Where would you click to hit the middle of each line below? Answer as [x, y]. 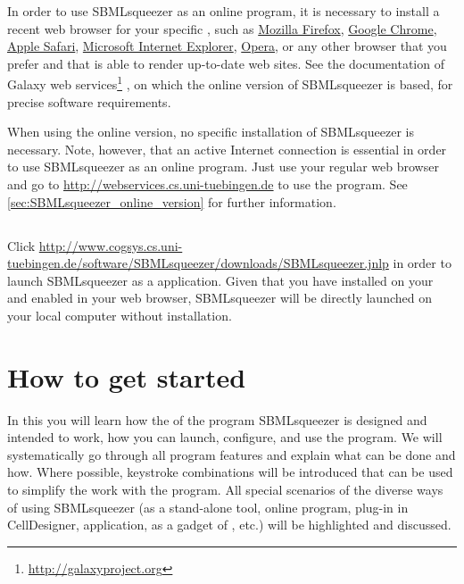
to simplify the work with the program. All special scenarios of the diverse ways [225, 490]
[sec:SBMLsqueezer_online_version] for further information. [172, 201]
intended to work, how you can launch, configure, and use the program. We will [225, 437]
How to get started [127, 376]
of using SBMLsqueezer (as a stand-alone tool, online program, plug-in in [208, 507]
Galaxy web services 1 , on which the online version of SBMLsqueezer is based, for [230, 83]
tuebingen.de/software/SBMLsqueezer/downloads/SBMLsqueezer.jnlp [198, 263]
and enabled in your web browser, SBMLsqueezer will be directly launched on [220, 298]
